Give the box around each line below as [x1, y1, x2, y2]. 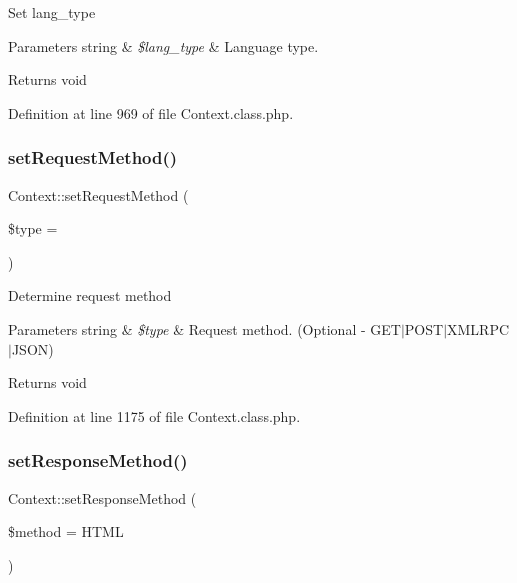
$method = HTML [8, 521, 124, 542]
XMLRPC [447, 318, 510, 339]
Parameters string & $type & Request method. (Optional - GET [8, 318, 401, 339]
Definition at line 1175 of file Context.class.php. [8, 405, 301, 426]
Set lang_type [8, 2, 96, 22]
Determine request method [8, 285, 172, 306]
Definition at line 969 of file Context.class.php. [8, 102, 294, 123]
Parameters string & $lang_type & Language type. [8, 35, 319, 56]
